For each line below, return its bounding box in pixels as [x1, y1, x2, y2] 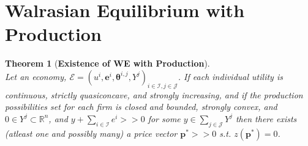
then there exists [235, 112, 297, 125]
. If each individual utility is [178, 70, 283, 82]
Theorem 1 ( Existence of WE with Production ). [5, 57, 210, 70]
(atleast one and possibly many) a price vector [5, 126, 178, 139]
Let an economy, [5, 70, 67, 82]
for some [148, 112, 181, 125]
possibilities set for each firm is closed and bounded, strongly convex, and [5, 100, 277, 113]
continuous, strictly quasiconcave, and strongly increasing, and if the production [5, 88, 303, 101]
